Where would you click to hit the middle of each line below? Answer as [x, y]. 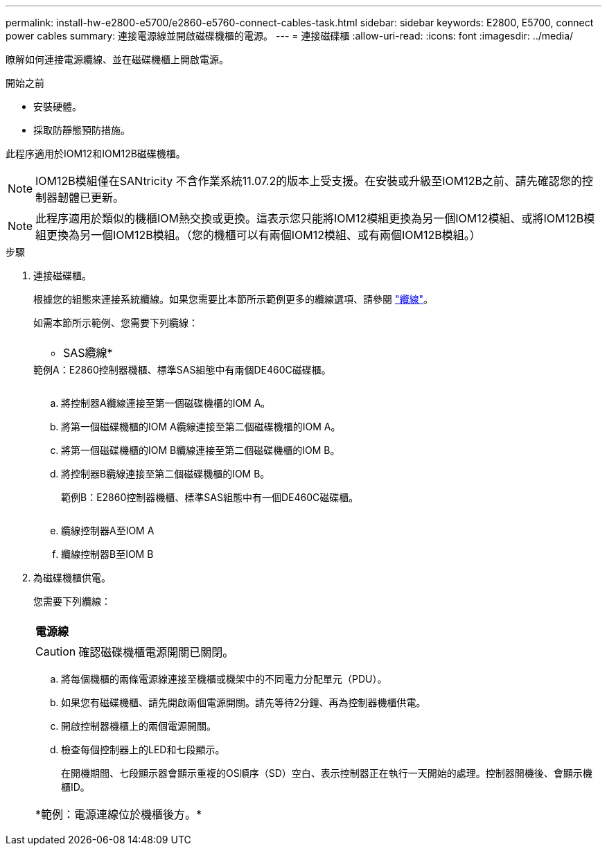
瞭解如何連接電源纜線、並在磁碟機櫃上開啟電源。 [117, 59]
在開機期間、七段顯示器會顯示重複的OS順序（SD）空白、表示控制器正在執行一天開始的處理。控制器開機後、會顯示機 [327, 773]
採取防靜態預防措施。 [82, 130]
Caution [56, 651]
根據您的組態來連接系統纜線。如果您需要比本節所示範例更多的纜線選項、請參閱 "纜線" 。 [233, 299]
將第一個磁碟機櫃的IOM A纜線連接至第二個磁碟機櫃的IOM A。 [201, 427]
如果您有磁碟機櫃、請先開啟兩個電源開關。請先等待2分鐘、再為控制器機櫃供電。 [244, 702]
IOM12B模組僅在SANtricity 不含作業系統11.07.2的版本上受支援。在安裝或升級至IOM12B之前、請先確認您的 [309, 181]
